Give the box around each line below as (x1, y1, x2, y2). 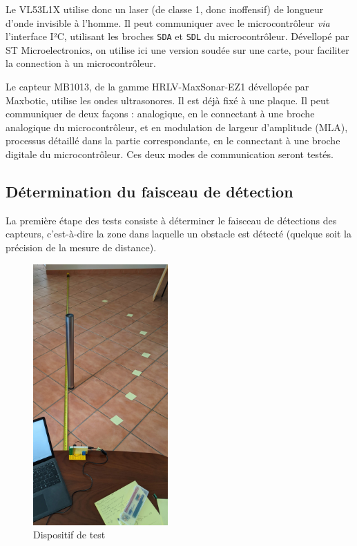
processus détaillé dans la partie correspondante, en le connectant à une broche (6, 133, 340, 148)
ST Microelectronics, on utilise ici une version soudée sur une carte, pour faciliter (6, 42, 349, 57)
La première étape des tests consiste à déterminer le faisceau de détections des (6, 213, 337, 227)
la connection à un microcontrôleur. (6, 56, 156, 70)
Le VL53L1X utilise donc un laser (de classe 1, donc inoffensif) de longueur (6, 2, 324, 16)
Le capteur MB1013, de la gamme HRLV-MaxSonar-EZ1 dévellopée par (6, 79, 309, 94)
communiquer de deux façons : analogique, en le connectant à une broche (6, 106, 315, 121)
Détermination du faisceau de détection (6, 180, 293, 202)
